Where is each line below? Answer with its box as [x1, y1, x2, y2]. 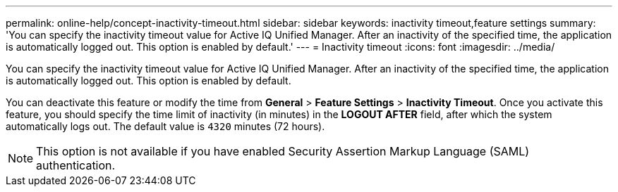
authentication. [36, 158, 116, 172]
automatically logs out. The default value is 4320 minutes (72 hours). [6, 120, 325, 132]
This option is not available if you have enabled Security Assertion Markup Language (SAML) [36, 144, 530, 158]
